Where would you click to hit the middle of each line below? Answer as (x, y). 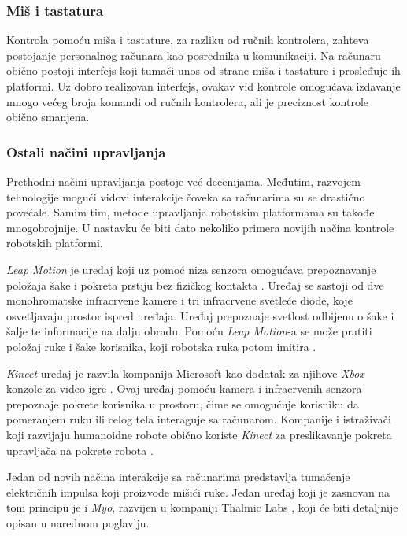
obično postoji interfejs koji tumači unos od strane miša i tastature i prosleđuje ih (203, 70)
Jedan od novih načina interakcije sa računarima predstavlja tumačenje (178, 477)
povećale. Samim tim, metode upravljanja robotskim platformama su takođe (191, 212)
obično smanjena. (48, 117)
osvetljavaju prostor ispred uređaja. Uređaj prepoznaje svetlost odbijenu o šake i (200, 315)
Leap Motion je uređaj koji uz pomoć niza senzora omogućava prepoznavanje (191, 269)
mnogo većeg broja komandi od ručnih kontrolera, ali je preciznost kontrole (187, 101)
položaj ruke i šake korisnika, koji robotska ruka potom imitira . (161, 346)
